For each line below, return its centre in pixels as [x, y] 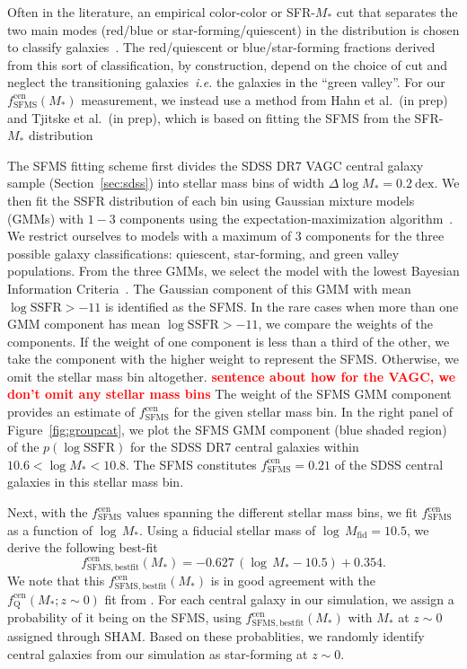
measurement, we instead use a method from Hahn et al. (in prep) [264, 99]
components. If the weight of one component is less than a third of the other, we [229, 341]
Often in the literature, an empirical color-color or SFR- [161, 12]
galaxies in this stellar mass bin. [96, 482]
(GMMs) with [45, 218]
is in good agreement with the [293, 581]
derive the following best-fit [83, 547]
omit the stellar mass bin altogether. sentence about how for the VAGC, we [232, 376]
